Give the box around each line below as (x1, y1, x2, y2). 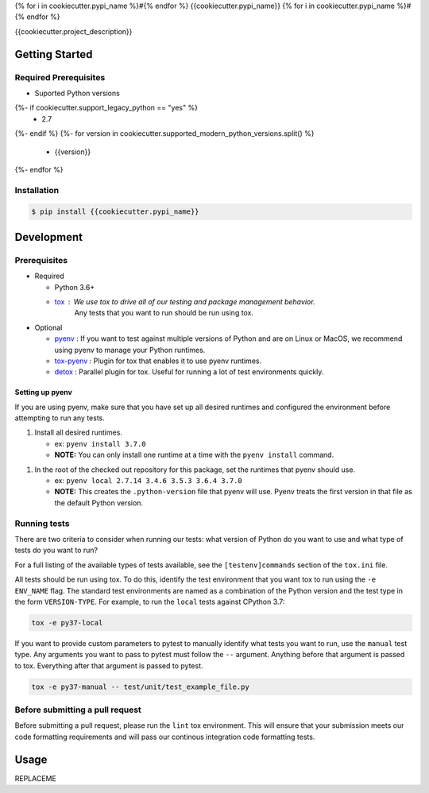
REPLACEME (14, 773, 57, 783)
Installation (14, 184, 60, 195)
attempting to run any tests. (14, 413, 105, 423)
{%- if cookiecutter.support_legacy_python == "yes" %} (14, 103, 199, 113)
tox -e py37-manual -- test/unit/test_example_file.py (31, 682, 249, 691)
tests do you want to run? (14, 545, 99, 555)
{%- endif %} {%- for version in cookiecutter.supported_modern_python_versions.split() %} (14, 129, 315, 138)
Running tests (14, 517, 70, 528)
